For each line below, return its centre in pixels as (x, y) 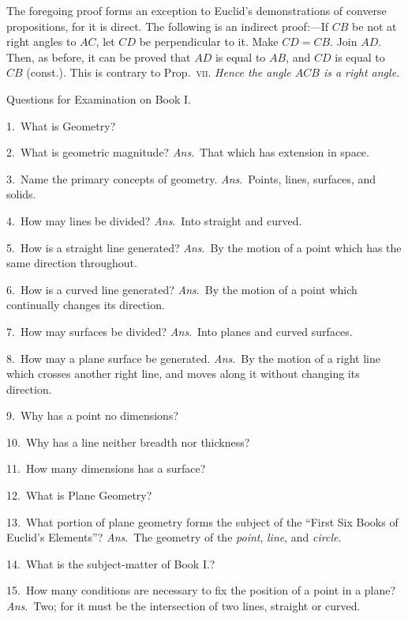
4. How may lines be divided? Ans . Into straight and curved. (154, 220)
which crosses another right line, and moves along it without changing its (183, 374)
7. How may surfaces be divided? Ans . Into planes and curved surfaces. (180, 331)
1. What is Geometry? (61, 125)
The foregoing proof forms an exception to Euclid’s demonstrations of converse (197, 10)
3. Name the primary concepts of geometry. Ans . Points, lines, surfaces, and (191, 178)
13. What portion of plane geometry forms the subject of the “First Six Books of (202, 521)
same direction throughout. (72, 263)
